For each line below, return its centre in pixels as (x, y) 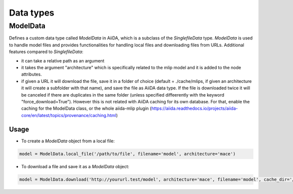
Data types (32, 13)
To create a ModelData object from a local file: (68, 141)
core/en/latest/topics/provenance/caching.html (69, 115)
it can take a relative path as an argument (63, 60)
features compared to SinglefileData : (46, 52)
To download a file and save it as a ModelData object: (75, 166)
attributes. (31, 74)
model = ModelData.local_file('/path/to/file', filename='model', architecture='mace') (127, 154)
